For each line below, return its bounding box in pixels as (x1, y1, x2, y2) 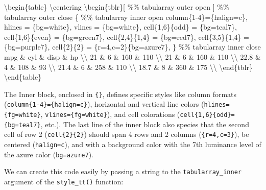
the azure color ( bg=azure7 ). (4, 149, 93, 159)
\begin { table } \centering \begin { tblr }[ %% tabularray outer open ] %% (4, 2, 229, 12)
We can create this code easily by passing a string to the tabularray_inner (4, 166, 241, 177)
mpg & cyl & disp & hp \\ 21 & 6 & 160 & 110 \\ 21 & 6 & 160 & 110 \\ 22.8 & (4, 51, 261, 62)
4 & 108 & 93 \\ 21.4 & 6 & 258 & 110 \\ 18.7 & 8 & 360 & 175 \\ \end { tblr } (4, 61, 253, 72)
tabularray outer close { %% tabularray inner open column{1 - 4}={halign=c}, (4, 11, 248, 22)
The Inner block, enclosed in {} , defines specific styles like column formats (4, 88, 237, 99)
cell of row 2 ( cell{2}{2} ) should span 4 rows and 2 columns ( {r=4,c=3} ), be (4, 129, 249, 139)
